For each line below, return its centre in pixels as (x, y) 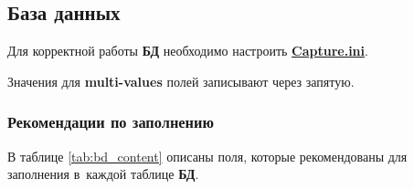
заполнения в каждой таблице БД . (103, 174)
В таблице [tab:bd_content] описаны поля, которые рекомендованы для (207, 156)
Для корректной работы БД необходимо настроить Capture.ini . (188, 51)
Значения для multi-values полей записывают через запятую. (181, 81)
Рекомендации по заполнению (111, 122)
